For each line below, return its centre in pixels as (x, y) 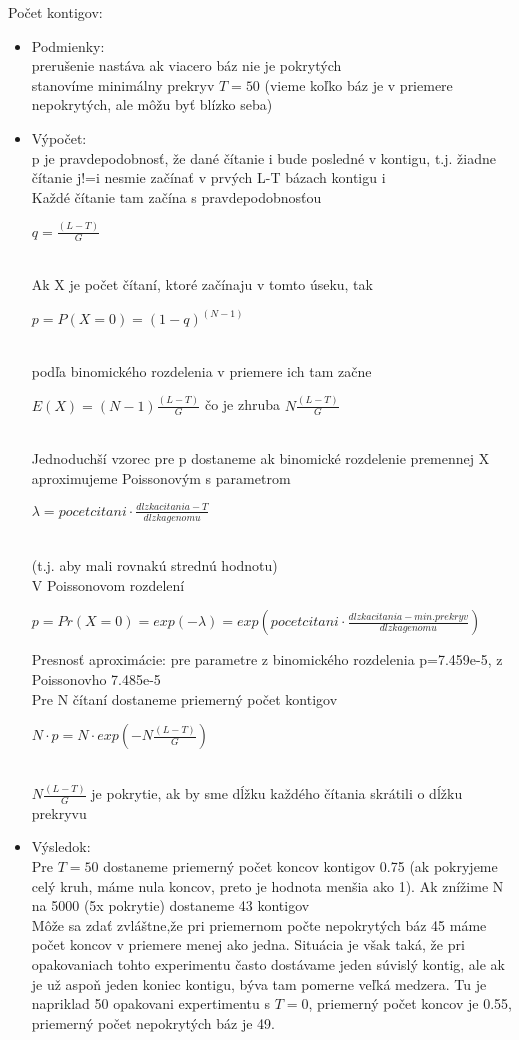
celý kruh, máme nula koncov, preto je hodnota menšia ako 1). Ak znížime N (267, 885)
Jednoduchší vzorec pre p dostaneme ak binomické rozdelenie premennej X (260, 458)
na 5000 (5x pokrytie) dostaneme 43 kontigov (170, 905)
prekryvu (59, 812)
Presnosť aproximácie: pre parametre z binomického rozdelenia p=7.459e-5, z (267, 659)
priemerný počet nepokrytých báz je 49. (153, 1022)
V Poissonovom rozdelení (108, 584)
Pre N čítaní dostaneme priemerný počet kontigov (184, 698)
